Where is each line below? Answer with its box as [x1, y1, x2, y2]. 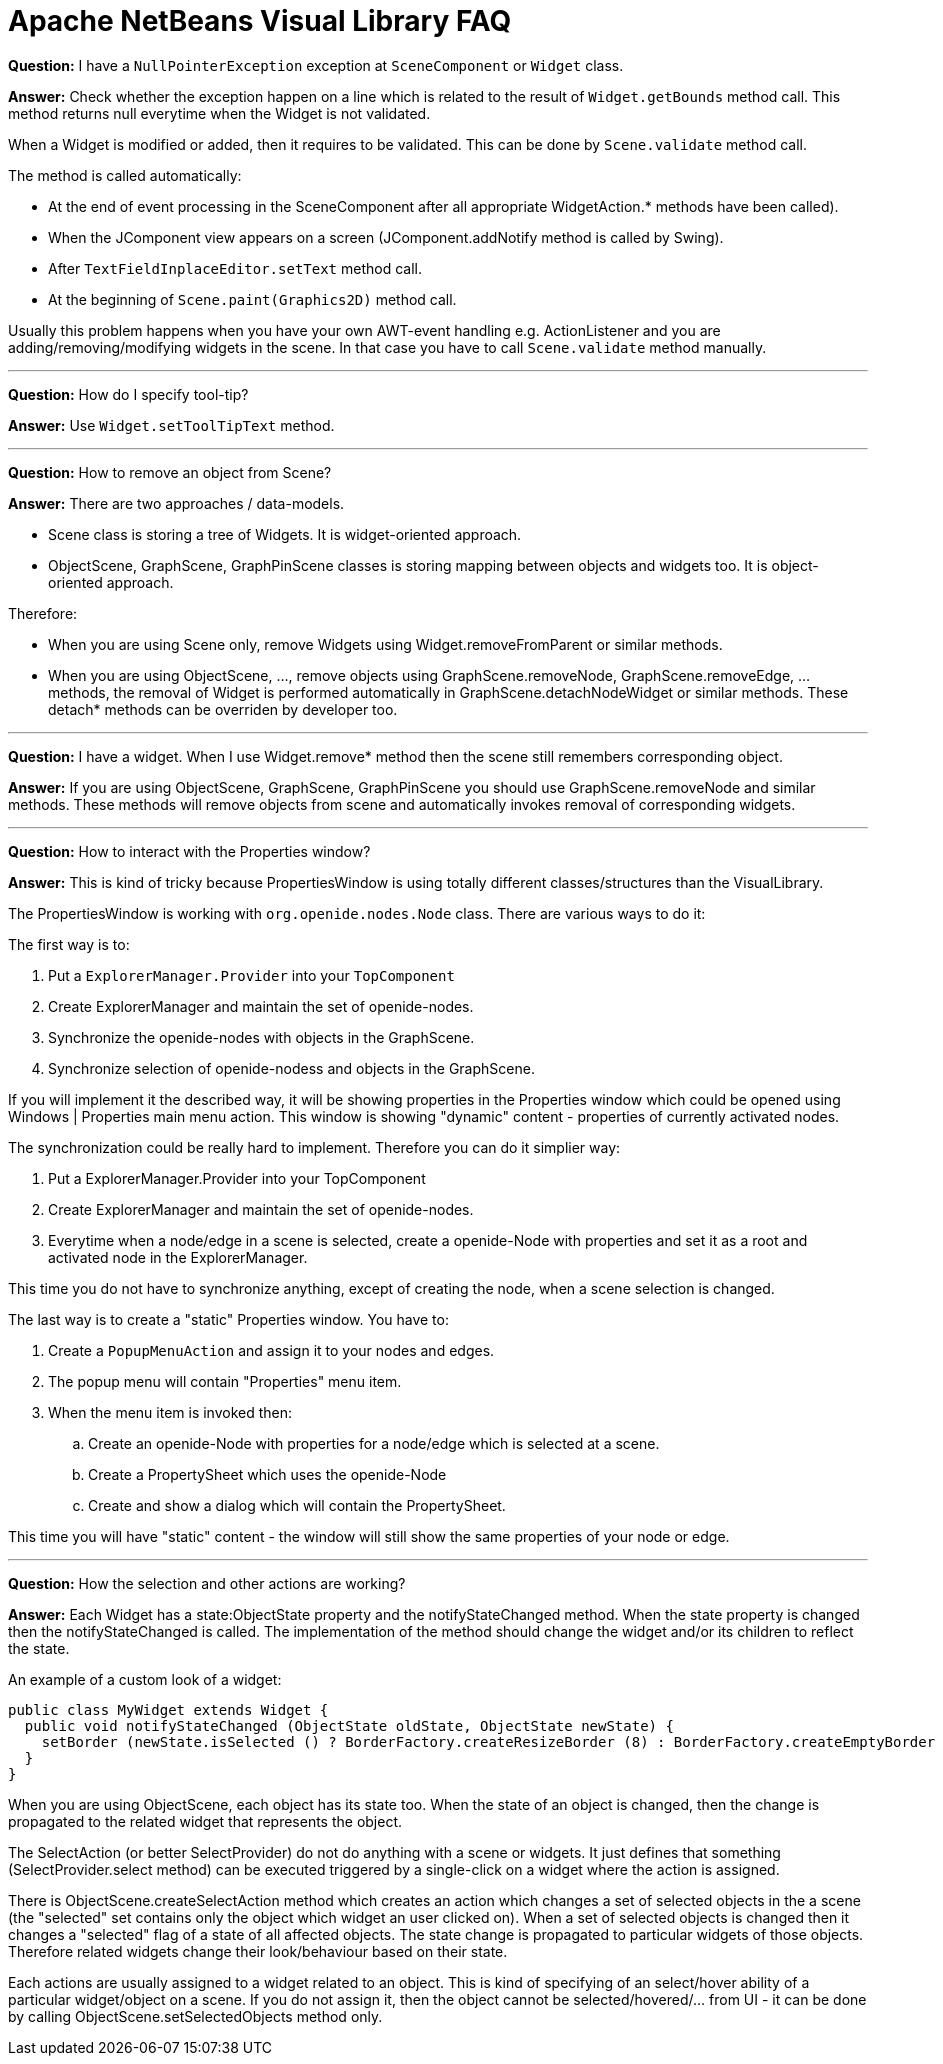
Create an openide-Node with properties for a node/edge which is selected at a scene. [88, 1434, 660, 1452]
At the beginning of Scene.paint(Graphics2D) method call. [48, 290, 457, 308]
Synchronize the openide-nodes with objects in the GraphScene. [48, 1028, 475, 1046]
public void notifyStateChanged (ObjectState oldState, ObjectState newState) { [24, 1717, 674, 1734]
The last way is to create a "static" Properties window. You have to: [8, 1310, 449, 1328]
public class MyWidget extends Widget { [8, 1701, 329, 1718]
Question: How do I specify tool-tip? [8, 385, 249, 403]
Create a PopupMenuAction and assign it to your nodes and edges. [48, 1341, 495, 1359]
